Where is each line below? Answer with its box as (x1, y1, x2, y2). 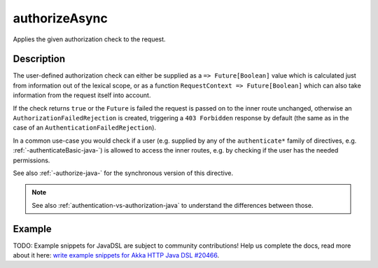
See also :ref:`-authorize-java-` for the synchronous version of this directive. (13, 169, 234, 177)
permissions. (13, 156, 50, 164)
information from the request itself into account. (13, 91, 151, 99)
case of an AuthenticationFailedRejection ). (13, 123, 157, 132)
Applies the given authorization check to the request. (13, 35, 166, 43)
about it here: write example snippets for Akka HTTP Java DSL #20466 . (13, 251, 220, 260)
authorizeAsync (13, 10, 108, 26)
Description (13, 53, 66, 65)
